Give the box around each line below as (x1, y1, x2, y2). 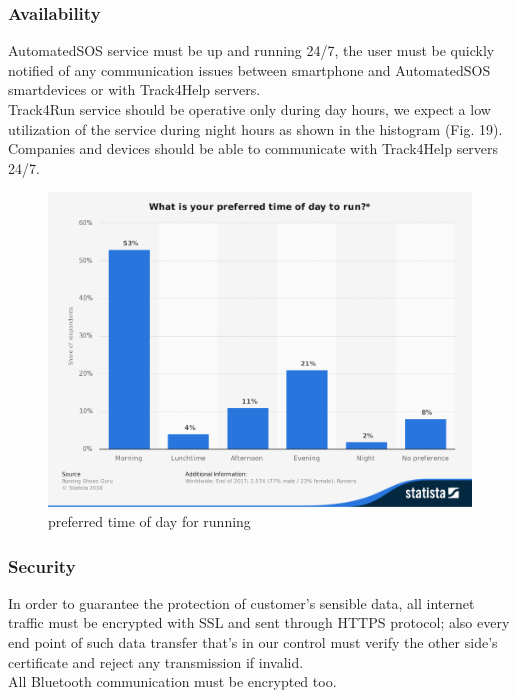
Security (8, 553, 76, 578)
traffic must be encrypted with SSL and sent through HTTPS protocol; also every (8, 612, 510, 633)
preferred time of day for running (48, 511, 251, 531)
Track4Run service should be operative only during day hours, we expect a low (8, 99, 491, 119)
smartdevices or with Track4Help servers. (8, 79, 261, 100)
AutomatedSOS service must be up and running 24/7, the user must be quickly (8, 40, 495, 61)
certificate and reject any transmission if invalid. (8, 651, 304, 672)
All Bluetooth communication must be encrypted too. (8, 671, 337, 692)
